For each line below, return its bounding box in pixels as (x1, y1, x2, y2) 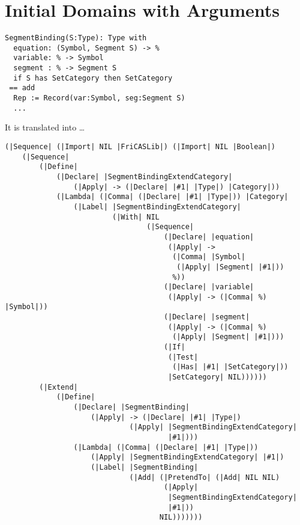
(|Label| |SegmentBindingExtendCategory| (73, 202, 241, 211)
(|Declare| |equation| (163, 232, 254, 241)
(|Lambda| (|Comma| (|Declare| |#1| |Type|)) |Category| (56, 192, 289, 201)
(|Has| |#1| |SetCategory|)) (172, 363, 289, 372)
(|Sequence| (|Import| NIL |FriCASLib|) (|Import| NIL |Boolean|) (5, 142, 276, 151)
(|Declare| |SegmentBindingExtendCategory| (56, 172, 233, 181)
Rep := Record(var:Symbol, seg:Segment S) (13, 94, 185, 103)
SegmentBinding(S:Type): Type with (5, 34, 147, 43)
